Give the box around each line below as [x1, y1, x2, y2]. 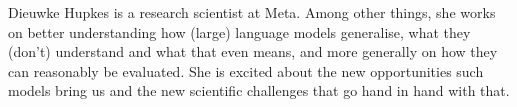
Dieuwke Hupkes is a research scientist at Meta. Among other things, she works [8, 2, 496, 22]
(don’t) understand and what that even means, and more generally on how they [8, 41, 498, 62]
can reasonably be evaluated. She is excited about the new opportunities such [8, 60, 484, 81]
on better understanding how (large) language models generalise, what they [8, 21, 471, 42]
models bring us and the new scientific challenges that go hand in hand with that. [8, 80, 510, 101]
